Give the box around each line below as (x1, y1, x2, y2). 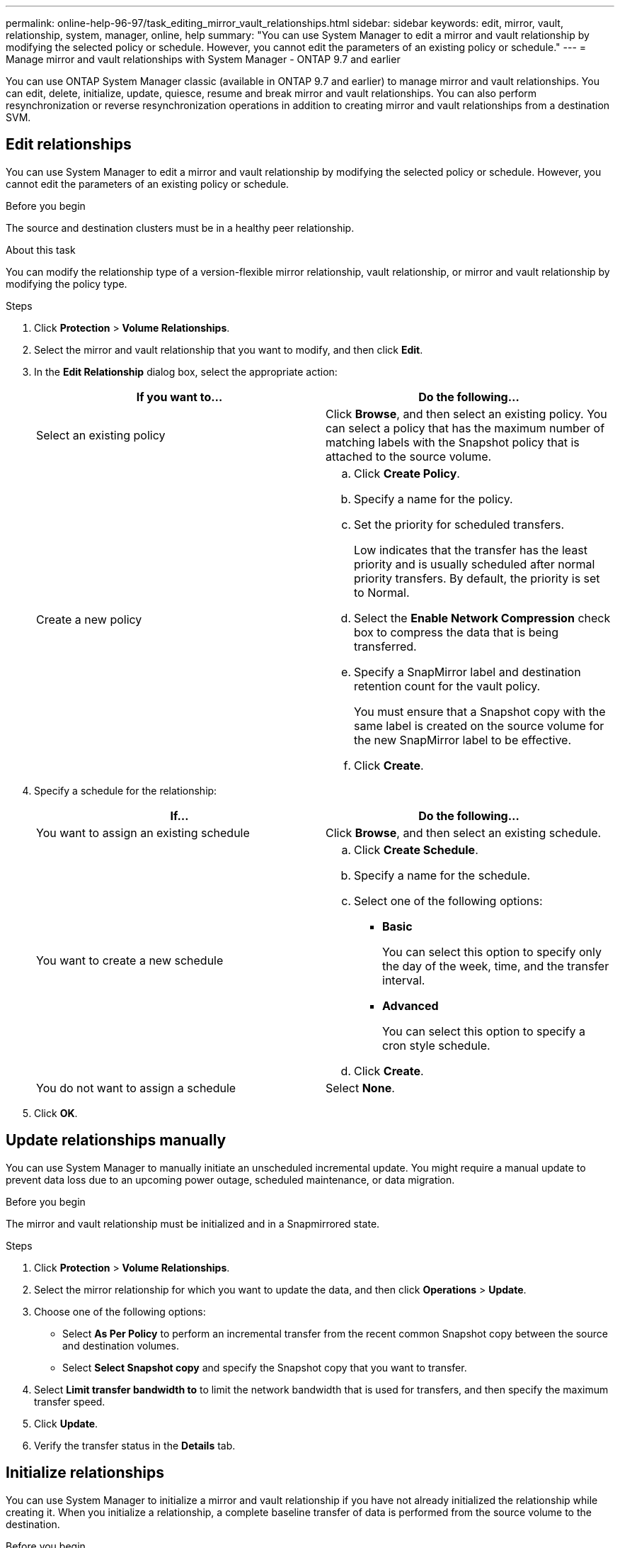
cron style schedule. (382, 1038, 490, 1053)
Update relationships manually (6, 1131, 226, 1150)
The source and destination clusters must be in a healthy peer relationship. (6, 221, 355, 234)
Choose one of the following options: (34, 1305, 206, 1318)
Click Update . (34, 1417, 98, 1430)
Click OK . (34, 1106, 78, 1119)
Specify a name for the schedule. (354, 868, 531, 882)
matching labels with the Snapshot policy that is (326, 434, 580, 449)
